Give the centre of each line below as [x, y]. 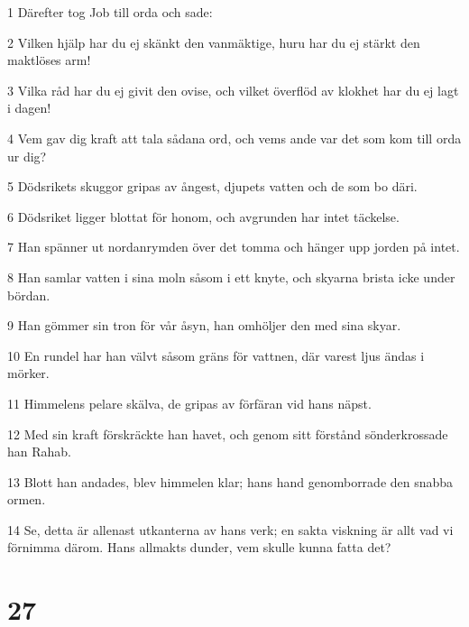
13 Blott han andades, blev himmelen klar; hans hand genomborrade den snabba [230, 481]
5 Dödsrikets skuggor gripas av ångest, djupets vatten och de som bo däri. [212, 186]
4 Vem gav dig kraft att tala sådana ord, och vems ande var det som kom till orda [234, 138]
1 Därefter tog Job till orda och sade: [110, 12]
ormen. [27, 499]
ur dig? [27, 156]
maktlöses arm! [49, 60]
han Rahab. [39, 452]
